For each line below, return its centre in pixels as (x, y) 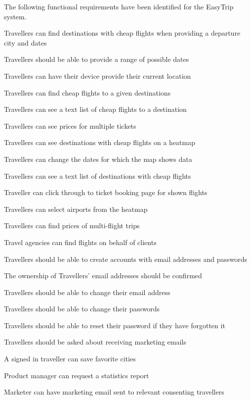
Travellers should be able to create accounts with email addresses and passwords (125, 259)
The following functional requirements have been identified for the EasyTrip (119, 6)
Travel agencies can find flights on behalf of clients (80, 242)
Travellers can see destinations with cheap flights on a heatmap (100, 142)
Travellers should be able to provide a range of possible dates (97, 59)
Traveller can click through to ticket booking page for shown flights (106, 192)
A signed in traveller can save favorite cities (70, 359)
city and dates (25, 42)
